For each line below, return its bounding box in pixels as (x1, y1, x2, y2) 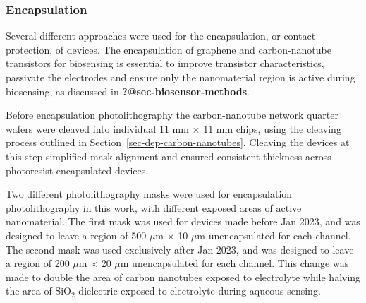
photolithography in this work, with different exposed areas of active (6, 200, 302, 215)
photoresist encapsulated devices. (6, 162, 149, 177)
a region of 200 (6, 256, 70, 271)
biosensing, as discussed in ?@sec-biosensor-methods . (6, 83, 250, 98)
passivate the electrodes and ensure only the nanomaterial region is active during (6, 70, 355, 84)
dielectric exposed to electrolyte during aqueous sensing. (78, 283, 321, 298)
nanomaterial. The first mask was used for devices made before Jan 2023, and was (6, 214, 360, 229)
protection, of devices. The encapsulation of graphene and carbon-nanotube (6, 42, 331, 57)
